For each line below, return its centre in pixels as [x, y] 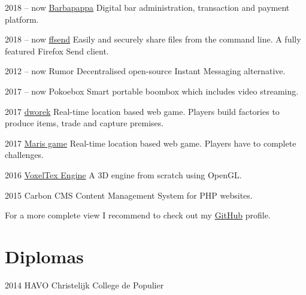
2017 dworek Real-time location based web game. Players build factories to [142, 111]
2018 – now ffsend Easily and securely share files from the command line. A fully [153, 39]
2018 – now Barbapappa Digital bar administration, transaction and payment [147, 7]
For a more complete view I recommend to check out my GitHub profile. [138, 215]
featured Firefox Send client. [57, 51]
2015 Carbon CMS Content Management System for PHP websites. [129, 195]
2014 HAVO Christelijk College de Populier [84, 285]
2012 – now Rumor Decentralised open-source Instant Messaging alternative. [145, 71]
